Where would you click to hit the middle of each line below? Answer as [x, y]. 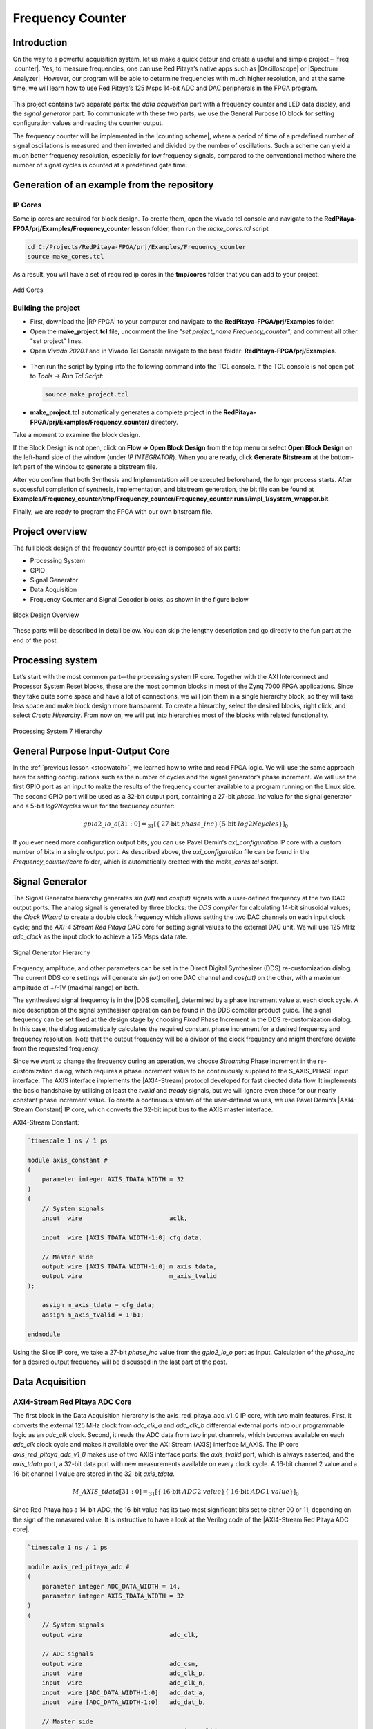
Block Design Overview [46, 615]
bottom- [342, 457]
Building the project [47, 308]
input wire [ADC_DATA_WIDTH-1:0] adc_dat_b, [124, 1702]
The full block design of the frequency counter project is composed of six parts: [127, 548]
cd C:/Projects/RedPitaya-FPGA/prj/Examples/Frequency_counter [137, 247]
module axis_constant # [68, 1160]
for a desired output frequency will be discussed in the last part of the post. [120, 1362]
